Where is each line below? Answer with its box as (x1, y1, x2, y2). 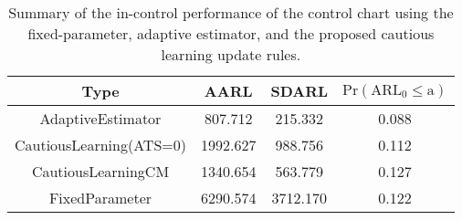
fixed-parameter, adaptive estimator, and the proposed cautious (27, 23, 435, 44)
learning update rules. (161, 44, 301, 65)
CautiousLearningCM (31, 161, 170, 182)
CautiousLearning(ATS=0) (15, 134, 186, 155)
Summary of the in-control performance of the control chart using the (8, 2, 454, 23)
